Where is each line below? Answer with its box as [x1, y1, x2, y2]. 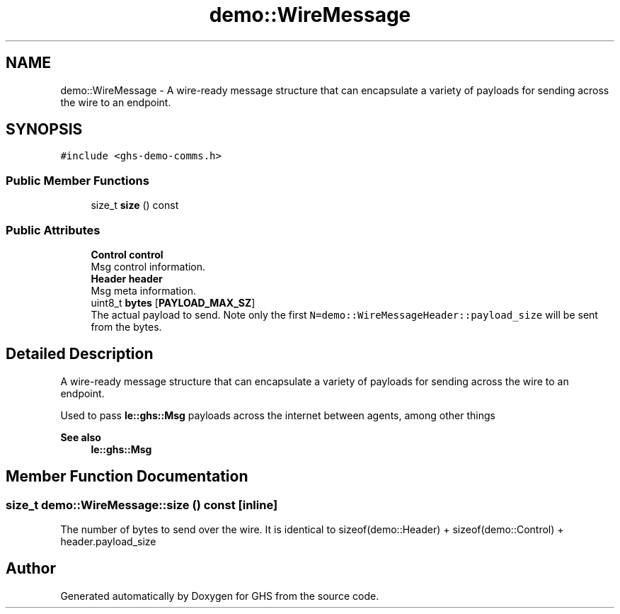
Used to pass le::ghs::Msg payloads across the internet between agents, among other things [60, 409, 495, 421]
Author [6, 559, 56, 578]
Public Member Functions [6, 173, 149, 188]
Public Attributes [6, 222, 101, 237]
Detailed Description [6, 345, 154, 363]
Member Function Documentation [6, 467, 248, 486]
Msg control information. [91, 260, 206, 273]
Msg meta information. [91, 284, 196, 297]
